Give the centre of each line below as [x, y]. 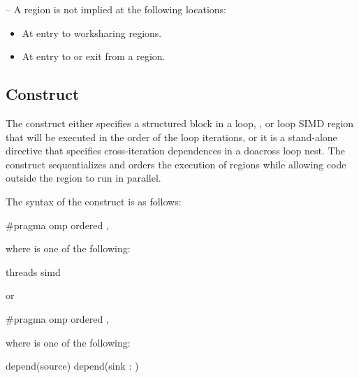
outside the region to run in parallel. [83, 178]
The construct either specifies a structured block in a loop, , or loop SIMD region [180, 123]
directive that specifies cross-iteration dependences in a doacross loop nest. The [175, 151]
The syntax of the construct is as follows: [94, 201]
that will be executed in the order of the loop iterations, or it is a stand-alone [171, 137]
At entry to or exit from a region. [94, 56]
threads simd [33, 271]
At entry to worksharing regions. [92, 32]
